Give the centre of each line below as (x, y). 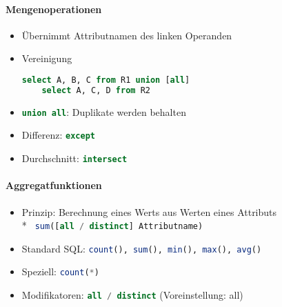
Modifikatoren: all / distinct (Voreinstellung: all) (132, 295)
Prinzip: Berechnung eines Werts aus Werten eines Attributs (149, 211)
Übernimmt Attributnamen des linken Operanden (127, 35)
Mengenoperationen (54, 9)
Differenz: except (58, 135)
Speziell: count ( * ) (60, 271)
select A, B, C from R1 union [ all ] (106, 80)
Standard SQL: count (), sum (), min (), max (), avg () (142, 248)
